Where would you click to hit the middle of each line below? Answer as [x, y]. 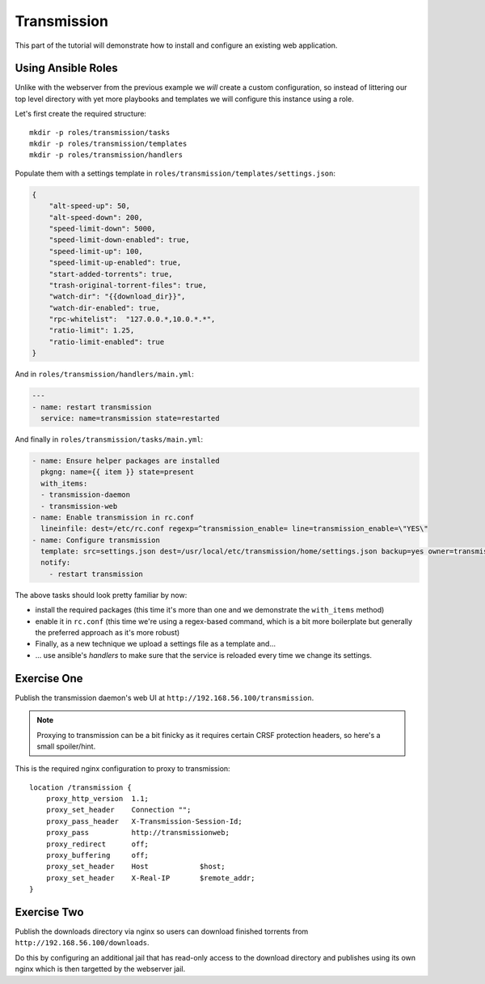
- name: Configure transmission [96, 540]
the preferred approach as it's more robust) [108, 633]
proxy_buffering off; [97, 855]
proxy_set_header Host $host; [135, 867]
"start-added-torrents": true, [111, 274]
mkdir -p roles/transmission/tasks [100, 132]
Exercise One [49, 679]
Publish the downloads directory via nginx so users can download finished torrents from [162, 931]
